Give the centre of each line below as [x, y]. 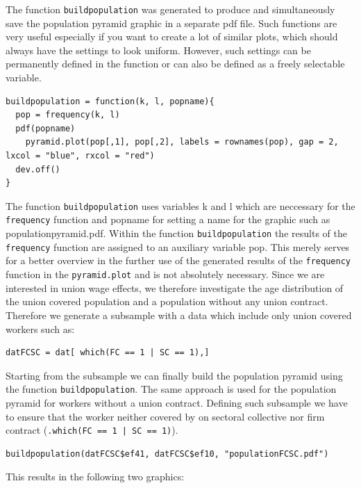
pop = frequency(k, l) [68, 115]
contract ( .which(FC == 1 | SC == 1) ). [92, 430]
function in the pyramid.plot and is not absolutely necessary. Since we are [165, 274]
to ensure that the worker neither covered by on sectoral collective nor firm [165, 416]
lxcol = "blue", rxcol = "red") [80, 156]
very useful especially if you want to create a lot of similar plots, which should [172, 36]
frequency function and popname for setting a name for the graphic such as [168, 219]
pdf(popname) [45, 128]
